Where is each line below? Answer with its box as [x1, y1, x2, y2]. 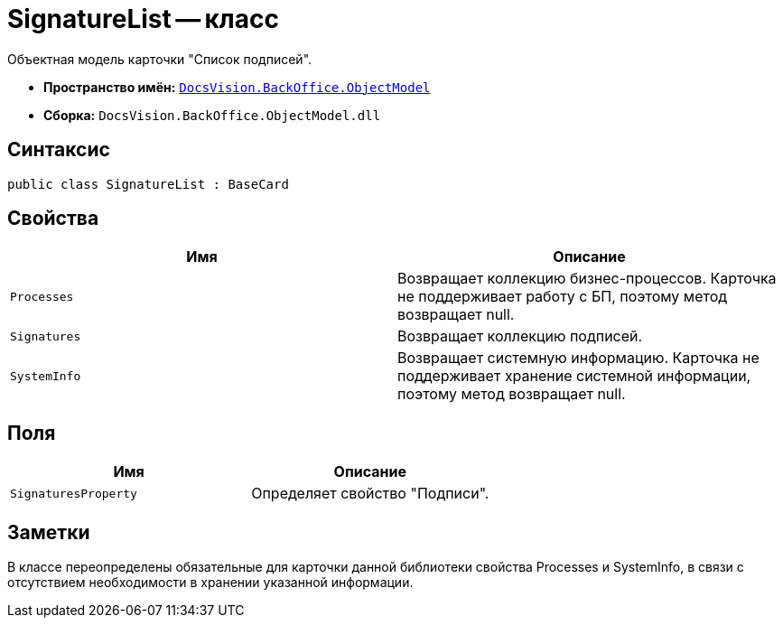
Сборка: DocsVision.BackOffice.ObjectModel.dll [43, 107, 381, 123]
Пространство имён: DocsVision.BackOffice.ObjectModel [43, 79, 431, 95]
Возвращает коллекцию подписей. [397, 327, 643, 346]
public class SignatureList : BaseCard [7, 176, 289, 191]
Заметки [7, 520, 90, 544]
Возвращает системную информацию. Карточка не [397, 349, 760, 368]
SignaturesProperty [10, 486, 137, 500]
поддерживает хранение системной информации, [397, 367, 751, 386]
